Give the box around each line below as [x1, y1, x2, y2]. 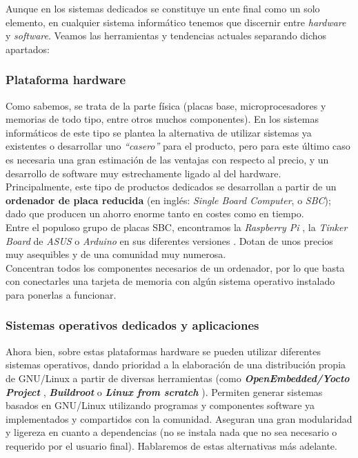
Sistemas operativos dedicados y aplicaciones [6, 317, 259, 334]
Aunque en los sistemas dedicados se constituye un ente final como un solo [6, 1, 320, 15]
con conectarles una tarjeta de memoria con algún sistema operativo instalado [6, 274, 335, 288]
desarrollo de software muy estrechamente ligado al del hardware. [6, 166, 281, 180]
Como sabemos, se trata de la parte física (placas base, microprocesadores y [6, 98, 326, 112]
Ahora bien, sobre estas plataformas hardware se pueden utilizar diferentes [6, 343, 321, 358]
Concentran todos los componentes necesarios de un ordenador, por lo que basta [6, 260, 345, 275]
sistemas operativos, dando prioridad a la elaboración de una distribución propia [6, 357, 346, 372]
